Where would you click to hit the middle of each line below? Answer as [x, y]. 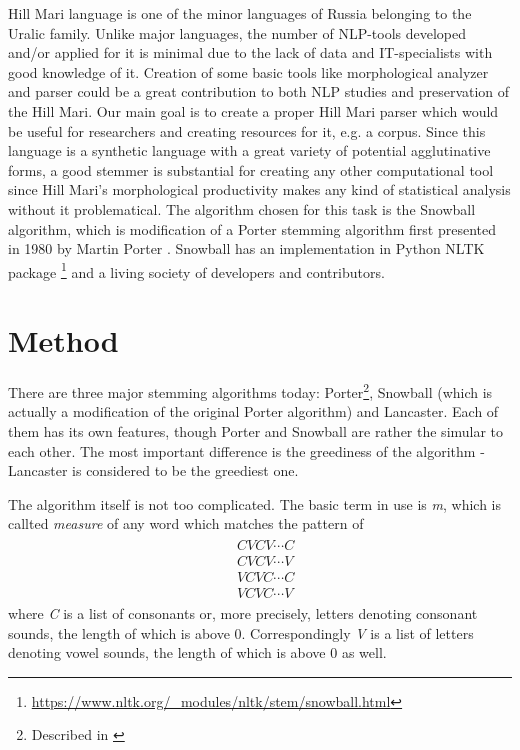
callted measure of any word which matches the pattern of [186, 523]
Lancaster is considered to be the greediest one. [153, 470]
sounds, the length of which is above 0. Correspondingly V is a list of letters [241, 632]
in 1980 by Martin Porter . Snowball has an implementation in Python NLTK [246, 248]
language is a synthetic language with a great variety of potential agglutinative [249, 150]
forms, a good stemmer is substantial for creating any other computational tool [251, 169]
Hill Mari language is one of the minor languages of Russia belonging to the [240, 13]
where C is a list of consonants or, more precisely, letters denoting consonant [243, 613]
